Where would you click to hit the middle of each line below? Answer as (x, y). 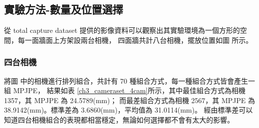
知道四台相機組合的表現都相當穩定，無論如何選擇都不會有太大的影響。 (119, 119)
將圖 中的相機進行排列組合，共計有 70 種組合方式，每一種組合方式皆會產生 (126, 80)
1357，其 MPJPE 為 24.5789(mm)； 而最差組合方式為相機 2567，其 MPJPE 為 (130, 100)
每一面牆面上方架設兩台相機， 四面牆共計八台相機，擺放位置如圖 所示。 (135, 40)
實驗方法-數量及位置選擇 (64, 9)
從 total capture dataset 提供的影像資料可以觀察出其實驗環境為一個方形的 (122, 30)
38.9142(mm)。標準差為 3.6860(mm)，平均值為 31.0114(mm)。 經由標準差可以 (129, 110)
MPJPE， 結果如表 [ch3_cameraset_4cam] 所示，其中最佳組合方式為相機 (129, 90)
